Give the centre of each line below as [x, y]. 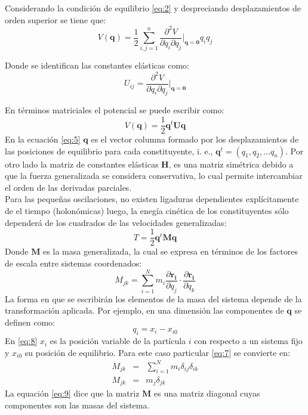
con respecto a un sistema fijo [248, 341]
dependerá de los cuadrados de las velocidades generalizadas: [116, 222]
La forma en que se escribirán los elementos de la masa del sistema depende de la [153, 298]
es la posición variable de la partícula [118, 341]
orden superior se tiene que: [56, 19]
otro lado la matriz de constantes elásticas [82, 164]
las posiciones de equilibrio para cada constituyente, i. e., [109, 151]
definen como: [30, 322]
